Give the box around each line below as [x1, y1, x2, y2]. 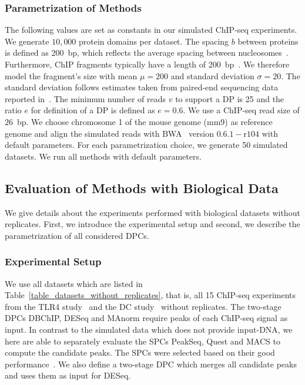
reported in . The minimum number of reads [5, 92, 166, 104]
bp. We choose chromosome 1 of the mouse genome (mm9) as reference [16, 115, 273, 127]
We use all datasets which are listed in [5, 277, 143, 289]
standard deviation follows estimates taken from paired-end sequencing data [5, 81, 279, 93]
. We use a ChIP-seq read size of [183, 104, 300, 116]
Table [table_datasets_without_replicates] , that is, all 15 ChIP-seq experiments [5, 289, 296, 301]
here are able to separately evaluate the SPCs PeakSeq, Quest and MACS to [5, 335, 280, 347]
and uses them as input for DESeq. [5, 369, 131, 381]
